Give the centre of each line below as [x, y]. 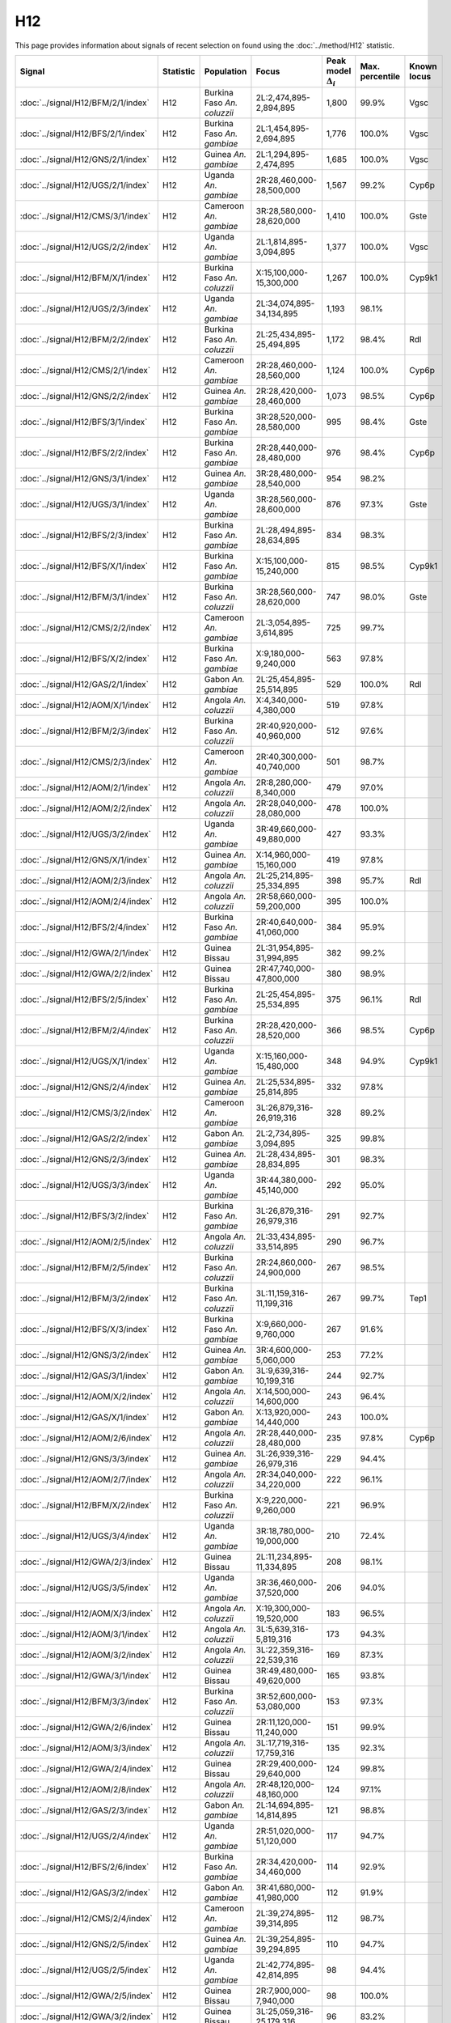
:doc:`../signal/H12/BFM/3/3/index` [86, 1702]
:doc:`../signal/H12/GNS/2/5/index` [85, 1945]
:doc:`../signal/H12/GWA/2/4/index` [86, 1769]
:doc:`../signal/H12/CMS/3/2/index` [86, 1113]
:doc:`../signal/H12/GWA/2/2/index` [86, 973]
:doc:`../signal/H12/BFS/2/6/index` [84, 1867]
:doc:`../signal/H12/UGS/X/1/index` [85, 1062]
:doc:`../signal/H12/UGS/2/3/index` [85, 309]
